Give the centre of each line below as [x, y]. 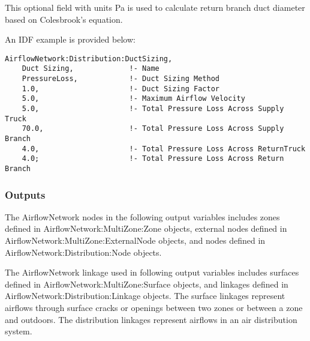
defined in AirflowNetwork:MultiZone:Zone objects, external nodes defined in [146, 228]
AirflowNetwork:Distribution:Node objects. [83, 252]
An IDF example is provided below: [70, 39]
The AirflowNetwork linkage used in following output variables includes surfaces [152, 272]
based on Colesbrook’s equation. [64, 19]
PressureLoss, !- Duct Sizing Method [121, 79]
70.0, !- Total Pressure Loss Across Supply [153, 129]
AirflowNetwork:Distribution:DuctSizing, [89, 59]
